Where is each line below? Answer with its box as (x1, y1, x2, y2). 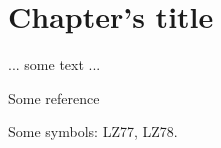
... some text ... (8, 54, 101, 75)
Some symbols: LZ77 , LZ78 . (8, 121, 178, 142)
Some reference (8, 87, 100, 108)
